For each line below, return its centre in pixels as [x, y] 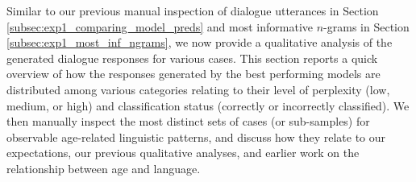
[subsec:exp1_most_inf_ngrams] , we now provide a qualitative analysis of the [200, 42]
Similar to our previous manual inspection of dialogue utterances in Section [193, 10]
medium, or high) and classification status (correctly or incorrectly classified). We [208, 105]
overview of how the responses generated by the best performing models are [193, 74]
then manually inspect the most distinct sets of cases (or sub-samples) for [188, 121]
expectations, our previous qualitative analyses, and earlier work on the [183, 153]
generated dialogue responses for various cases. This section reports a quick [192, 58]
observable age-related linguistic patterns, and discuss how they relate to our [196, 136]
